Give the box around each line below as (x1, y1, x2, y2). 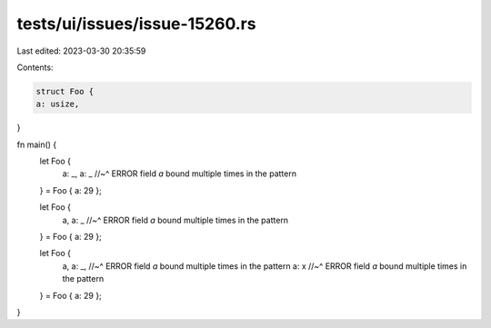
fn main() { (16, 139, 57, 150)
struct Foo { (35, 86, 95, 96)
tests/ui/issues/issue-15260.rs (16, 14, 256, 34)
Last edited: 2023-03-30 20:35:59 (16, 45, 146, 56)
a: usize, (35, 99, 80, 109)
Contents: (16, 62, 54, 73)
